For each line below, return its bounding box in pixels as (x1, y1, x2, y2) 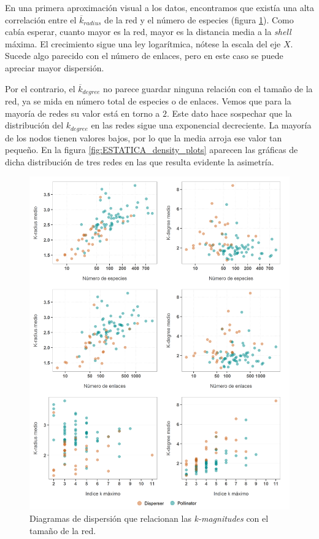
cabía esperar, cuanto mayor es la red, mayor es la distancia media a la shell (5, 25, 291, 38)
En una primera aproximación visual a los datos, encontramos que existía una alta (5, 1, 314, 14)
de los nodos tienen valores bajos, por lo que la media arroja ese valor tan (5, 131, 282, 144)
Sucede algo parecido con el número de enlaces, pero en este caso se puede (5, 49, 283, 62)
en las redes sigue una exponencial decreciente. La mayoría (91, 119, 312, 132)
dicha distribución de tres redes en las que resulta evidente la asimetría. (5, 155, 274, 168)
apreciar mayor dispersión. (5, 61, 104, 74)
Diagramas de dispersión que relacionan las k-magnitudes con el (29, 512, 269, 525)
